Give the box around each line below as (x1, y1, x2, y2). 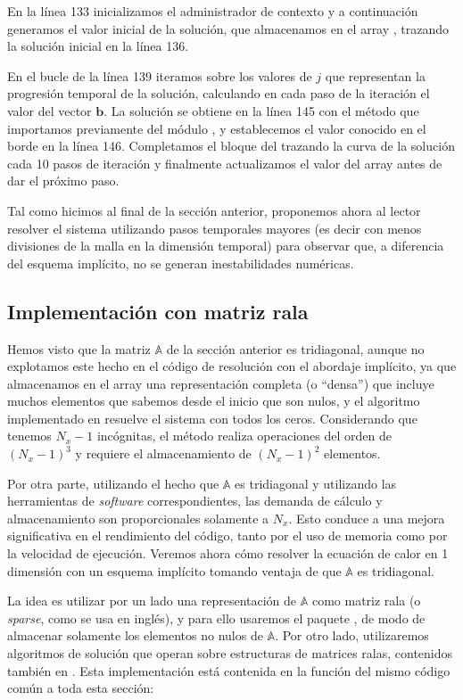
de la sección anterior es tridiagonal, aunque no (166, 339, 425, 358)
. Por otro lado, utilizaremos (275, 626, 429, 645)
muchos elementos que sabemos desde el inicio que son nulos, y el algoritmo (7, 391, 420, 410)
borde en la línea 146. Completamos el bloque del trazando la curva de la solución (7, 136, 455, 155)
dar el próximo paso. (7, 171, 120, 190)
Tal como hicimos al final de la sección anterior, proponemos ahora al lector (7, 201, 421, 219)
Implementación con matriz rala (7, 297, 309, 325)
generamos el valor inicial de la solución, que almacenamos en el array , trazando (7, 19, 450, 37)
